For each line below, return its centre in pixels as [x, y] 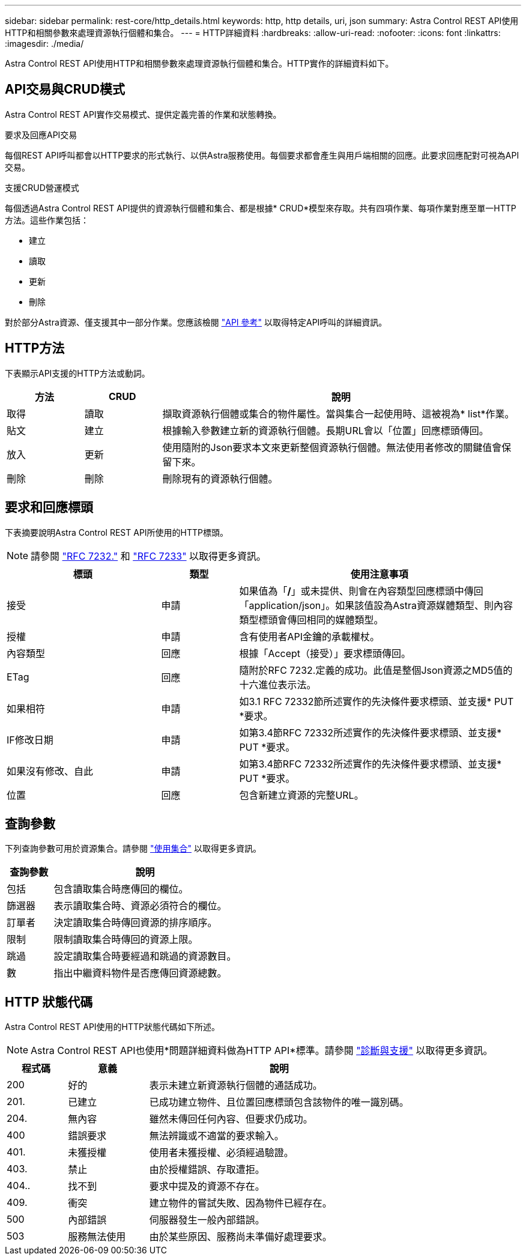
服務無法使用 [97, 1237]
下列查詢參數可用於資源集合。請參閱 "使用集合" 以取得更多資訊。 [133, 849]
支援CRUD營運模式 [42, 187]
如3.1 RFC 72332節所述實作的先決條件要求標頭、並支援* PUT [376, 701]
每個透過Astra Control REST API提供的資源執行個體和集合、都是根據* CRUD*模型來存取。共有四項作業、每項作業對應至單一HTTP [261, 208]
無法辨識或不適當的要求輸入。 [216, 1136]
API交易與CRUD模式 [65, 89]
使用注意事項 [379, 574]
